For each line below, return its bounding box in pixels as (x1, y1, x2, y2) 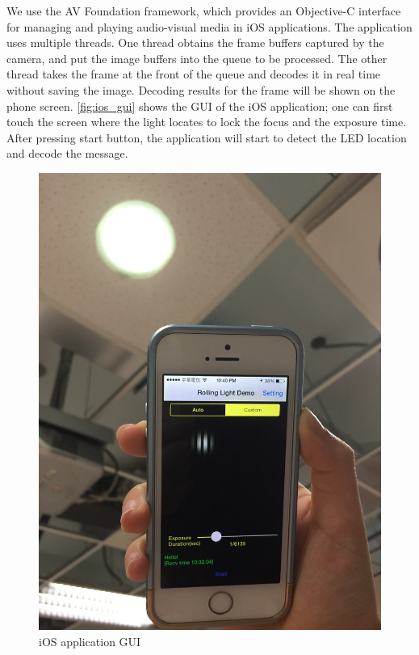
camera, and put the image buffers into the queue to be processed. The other (6, 49, 388, 66)
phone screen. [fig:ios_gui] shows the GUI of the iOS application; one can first (6, 97, 393, 114)
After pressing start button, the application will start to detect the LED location (6, 129, 407, 146)
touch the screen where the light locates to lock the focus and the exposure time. (6, 113, 407, 130)
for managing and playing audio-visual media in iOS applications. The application (6, 18, 413, 35)
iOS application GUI (39, 632, 141, 649)
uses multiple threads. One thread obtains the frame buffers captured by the (6, 34, 384, 51)
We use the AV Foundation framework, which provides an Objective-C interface (6, 2, 401, 19)
